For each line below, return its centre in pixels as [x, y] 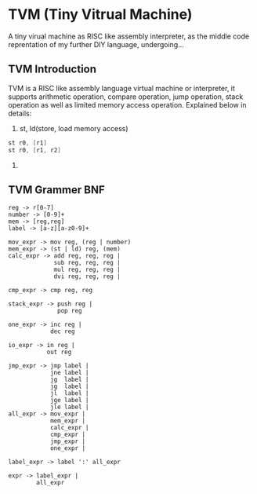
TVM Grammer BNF [57, 190]
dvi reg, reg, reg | [87, 276]
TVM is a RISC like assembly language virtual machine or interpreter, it [121, 88]
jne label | [69, 373]
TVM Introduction [52, 70]
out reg [59, 352]
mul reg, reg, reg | [87, 270]
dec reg [63, 331]
